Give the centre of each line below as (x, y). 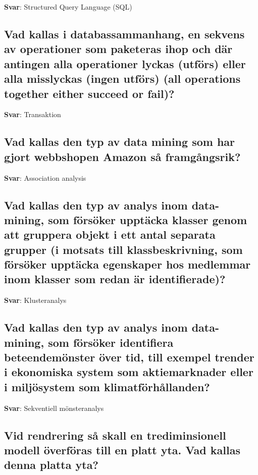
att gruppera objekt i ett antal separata (110, 234)
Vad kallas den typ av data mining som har (120, 142)
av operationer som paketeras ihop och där (118, 49)
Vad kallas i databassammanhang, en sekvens (124, 34)
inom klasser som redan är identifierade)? (115, 279)
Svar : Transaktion (33, 114)
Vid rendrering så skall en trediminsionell (115, 435)
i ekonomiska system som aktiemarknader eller (129, 372)
